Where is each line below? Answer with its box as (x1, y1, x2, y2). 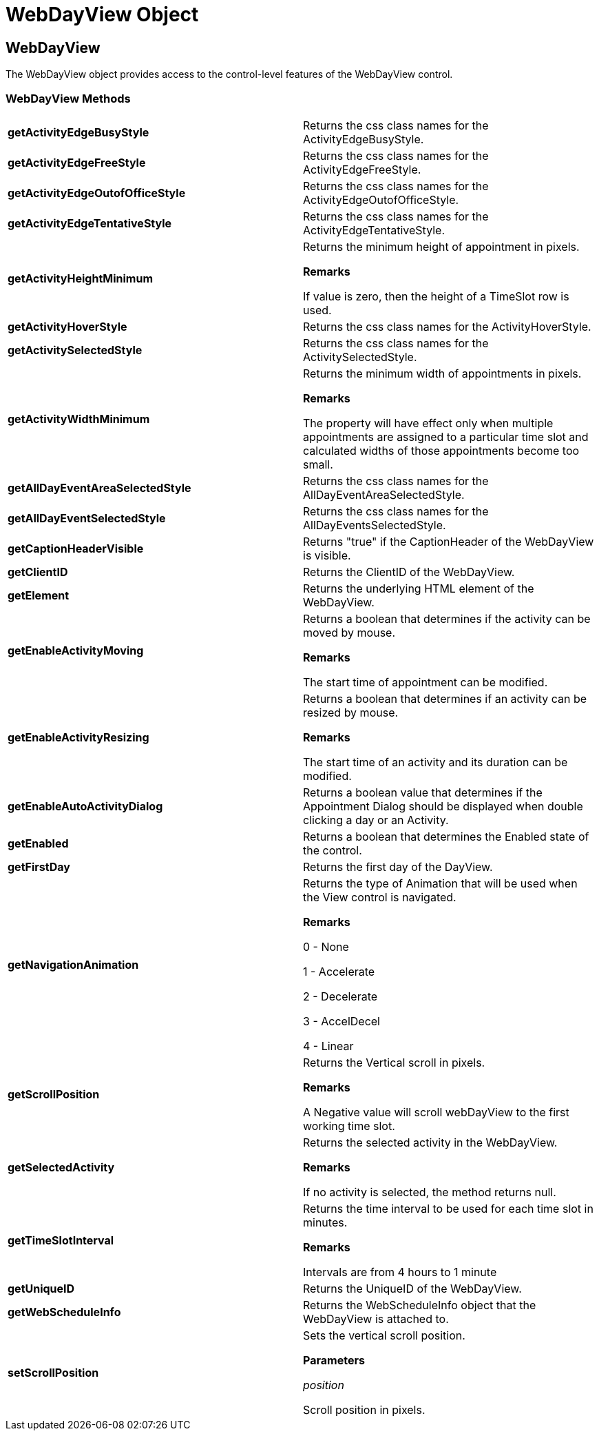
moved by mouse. (303, 625, 396, 639)
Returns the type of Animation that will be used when (303, 876, 578, 890)
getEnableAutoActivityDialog (8, 799, 163, 813)
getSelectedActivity (8, 1160, 115, 1174)
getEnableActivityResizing (8, 730, 149, 744)
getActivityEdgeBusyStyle (8, 125, 149, 139)
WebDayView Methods (6, 91, 131, 105)
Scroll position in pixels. (303, 1402, 425, 1417)
